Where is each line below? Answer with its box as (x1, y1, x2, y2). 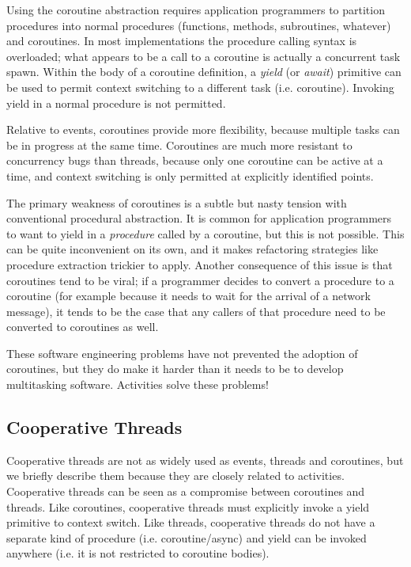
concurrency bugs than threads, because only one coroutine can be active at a (6, 152, 383, 169)
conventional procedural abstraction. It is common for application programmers (6, 210, 392, 226)
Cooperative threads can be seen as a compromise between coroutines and (6, 483, 365, 500)
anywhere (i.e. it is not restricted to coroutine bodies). (6, 545, 270, 561)
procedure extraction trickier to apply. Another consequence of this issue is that (6, 256, 393, 272)
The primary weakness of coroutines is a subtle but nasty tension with (6, 194, 347, 211)
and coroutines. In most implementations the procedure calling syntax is (6, 32, 357, 49)
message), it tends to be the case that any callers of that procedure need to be (6, 303, 386, 319)
